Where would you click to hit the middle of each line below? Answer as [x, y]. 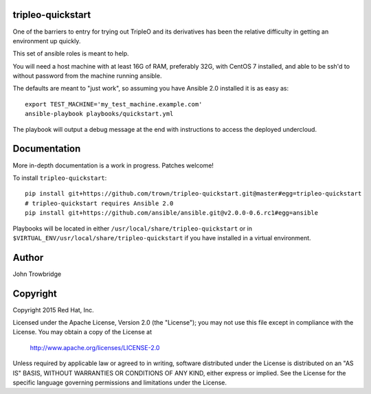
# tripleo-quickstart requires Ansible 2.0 [99, 203]
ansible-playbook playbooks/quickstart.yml [99, 114]
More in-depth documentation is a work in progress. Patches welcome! [113, 165]
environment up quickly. [47, 40]
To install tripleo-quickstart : [60, 178]
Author [28, 257]
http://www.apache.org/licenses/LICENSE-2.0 [95, 347]
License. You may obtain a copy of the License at [82, 332]
